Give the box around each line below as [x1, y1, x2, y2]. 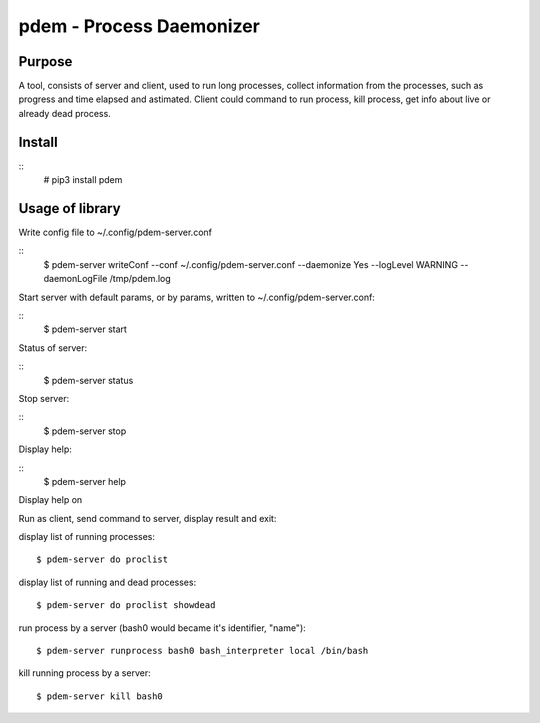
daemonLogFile [43, 273, 108, 285]
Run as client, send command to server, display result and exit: [18, 512, 277, 524]
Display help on [18, 494, 83, 506]
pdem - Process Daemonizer [18, 15, 260, 37]
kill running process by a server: [18, 667, 151, 679]
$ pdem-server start [43, 323, 127, 335]
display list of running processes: [18, 531, 155, 543]
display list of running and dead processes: [18, 576, 197, 588]
